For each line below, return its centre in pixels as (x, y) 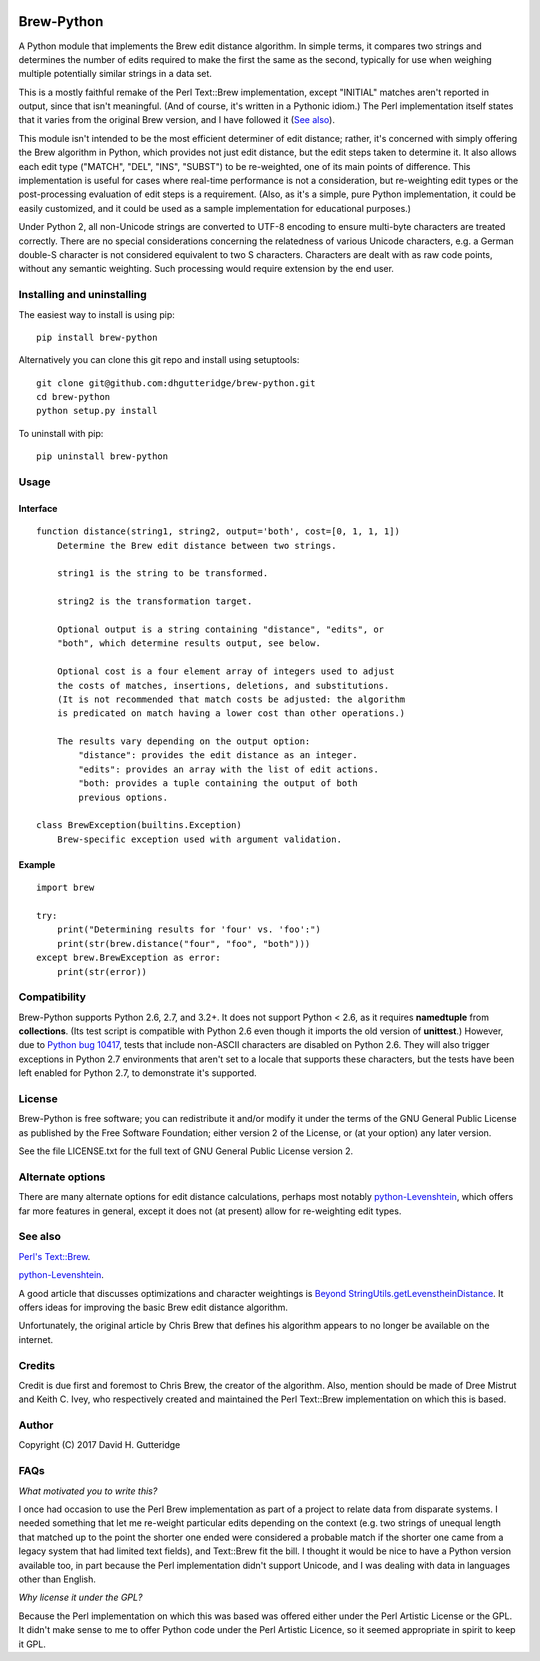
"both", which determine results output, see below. (189, 643)
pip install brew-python (97, 337)
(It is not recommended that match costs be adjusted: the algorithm (231, 699)
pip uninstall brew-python (102, 456)
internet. (36, 1339)
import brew (65, 888)
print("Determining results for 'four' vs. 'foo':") (189, 929)
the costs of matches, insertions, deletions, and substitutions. (223, 685)
